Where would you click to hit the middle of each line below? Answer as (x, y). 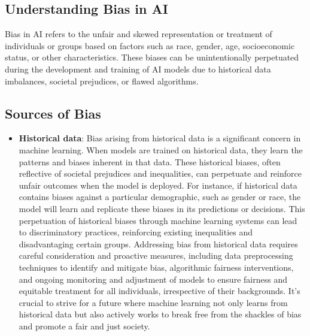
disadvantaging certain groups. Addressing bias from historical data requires (158, 243)
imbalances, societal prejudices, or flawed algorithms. (102, 81)
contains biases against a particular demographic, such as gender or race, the (160, 197)
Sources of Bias (53, 113)
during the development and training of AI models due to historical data (138, 69)
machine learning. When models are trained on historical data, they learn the (161, 149)
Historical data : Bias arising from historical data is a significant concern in (160, 138)
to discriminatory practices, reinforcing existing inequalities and (136, 232)
